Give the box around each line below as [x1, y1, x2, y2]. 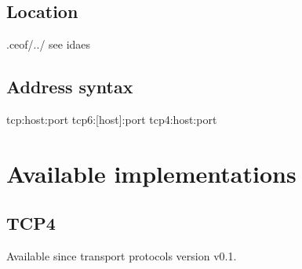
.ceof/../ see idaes [6, 36, 91, 53]
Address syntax [6, 75, 133, 99]
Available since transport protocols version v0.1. [6, 248, 237, 264]
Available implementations [6, 157, 297, 189]
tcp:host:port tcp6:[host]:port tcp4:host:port [6, 111, 217, 127]
